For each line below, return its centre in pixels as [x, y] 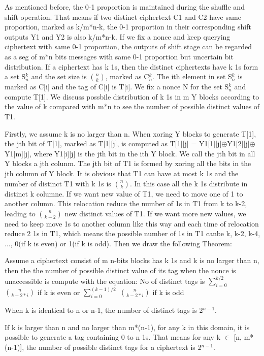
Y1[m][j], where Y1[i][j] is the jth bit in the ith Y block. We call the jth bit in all [130, 153]
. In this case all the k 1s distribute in [189, 183]
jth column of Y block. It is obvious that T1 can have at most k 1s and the [122, 173]
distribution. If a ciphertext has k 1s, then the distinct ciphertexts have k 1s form [131, 66]
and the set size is [59, 76]
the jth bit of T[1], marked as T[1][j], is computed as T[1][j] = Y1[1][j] [113, 143]
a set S [15, 76]
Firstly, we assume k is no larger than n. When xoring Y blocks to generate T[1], [130, 133]
